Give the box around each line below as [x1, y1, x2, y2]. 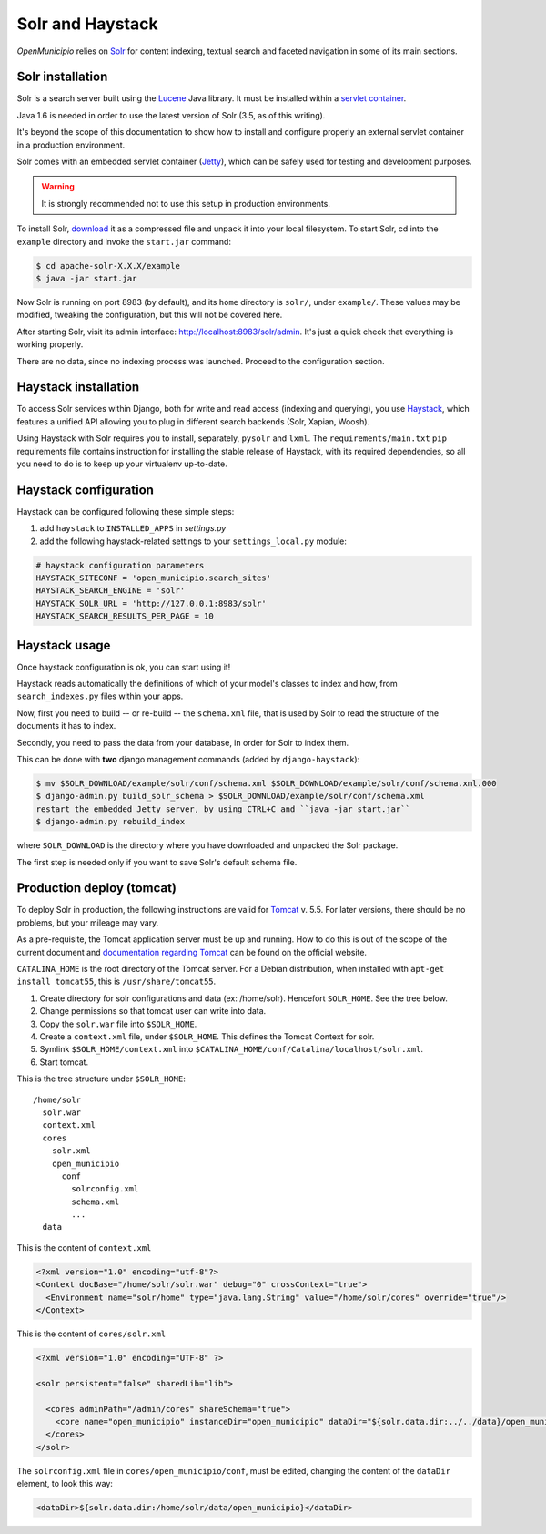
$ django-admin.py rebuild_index [35, 816, 186, 827]
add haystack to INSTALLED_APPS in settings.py [39, 523, 227, 534]
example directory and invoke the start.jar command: [16, 236, 232, 247]
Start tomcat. [39, 1057, 89, 1068]
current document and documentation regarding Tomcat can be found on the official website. [16, 946, 368, 957]
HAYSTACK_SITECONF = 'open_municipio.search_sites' [35, 573, 272, 583]
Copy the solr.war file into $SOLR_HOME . [39, 1018, 197, 1029]
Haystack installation [16, 379, 140, 395]
